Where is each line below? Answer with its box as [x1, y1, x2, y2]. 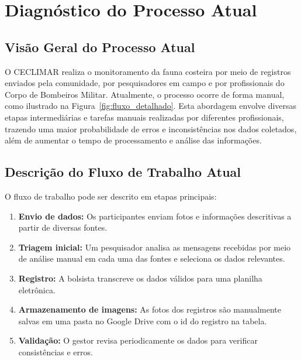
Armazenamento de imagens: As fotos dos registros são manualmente [18, 303, 281, 316]
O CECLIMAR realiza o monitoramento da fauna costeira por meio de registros [5, 65, 291, 77]
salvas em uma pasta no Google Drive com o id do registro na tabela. [18, 314, 267, 327]
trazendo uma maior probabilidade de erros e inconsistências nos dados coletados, [5, 122, 297, 135]
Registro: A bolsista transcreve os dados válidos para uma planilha [18, 272, 262, 284]
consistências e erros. [18, 345, 93, 358]
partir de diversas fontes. [18, 221, 108, 234]
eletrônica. [18, 283, 56, 296]
